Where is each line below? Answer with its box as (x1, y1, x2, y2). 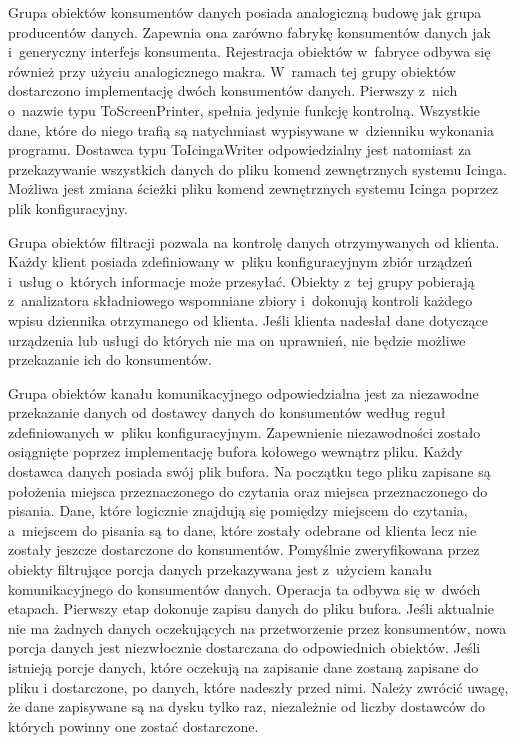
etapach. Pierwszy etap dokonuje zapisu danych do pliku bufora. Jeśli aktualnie (8, 598, 495, 619)
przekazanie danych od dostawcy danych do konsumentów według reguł (8, 402, 446, 423)
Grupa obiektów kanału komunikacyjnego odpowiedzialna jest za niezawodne (8, 382, 479, 403)
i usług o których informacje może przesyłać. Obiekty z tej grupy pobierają (8, 270, 475, 291)
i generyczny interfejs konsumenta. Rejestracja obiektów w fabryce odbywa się (8, 41, 491, 62)
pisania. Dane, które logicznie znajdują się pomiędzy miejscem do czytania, (8, 500, 468, 521)
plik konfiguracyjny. (8, 197, 128, 218)
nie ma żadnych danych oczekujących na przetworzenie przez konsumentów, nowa (8, 617, 507, 638)
